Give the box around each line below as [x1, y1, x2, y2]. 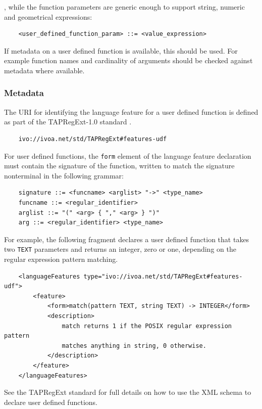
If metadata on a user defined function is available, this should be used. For [4, 45, 238, 56]
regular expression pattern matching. [4, 254, 118, 264]
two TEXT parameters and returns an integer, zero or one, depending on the [4, 244, 236, 254]
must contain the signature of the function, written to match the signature [4, 160, 235, 171]
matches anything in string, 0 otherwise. [62, 342, 206, 349]
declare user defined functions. [4, 396, 97, 407]
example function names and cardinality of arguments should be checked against [4, 55, 253, 66]
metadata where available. [4, 65, 85, 75]
